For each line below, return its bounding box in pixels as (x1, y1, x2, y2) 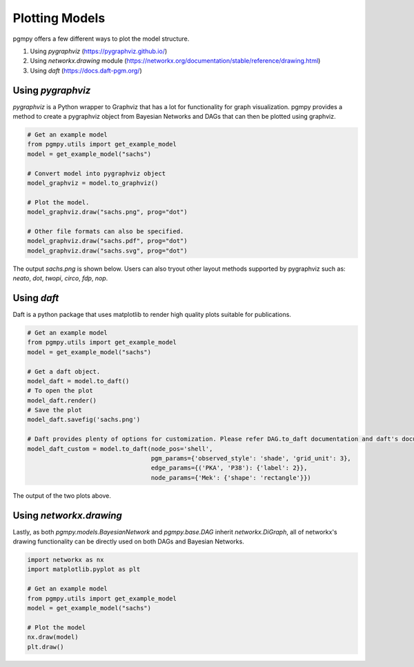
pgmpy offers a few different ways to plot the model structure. (12, 35, 190, 43)
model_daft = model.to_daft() (27, 377, 130, 385)
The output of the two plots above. (12, 491, 112, 500)
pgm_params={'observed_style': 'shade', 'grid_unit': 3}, (150, 454, 351, 463)
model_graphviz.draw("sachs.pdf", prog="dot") (27, 237, 188, 245)
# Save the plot (27, 406, 83, 414)
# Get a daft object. (27, 367, 101, 376)
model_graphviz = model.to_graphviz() (27, 179, 159, 186)
